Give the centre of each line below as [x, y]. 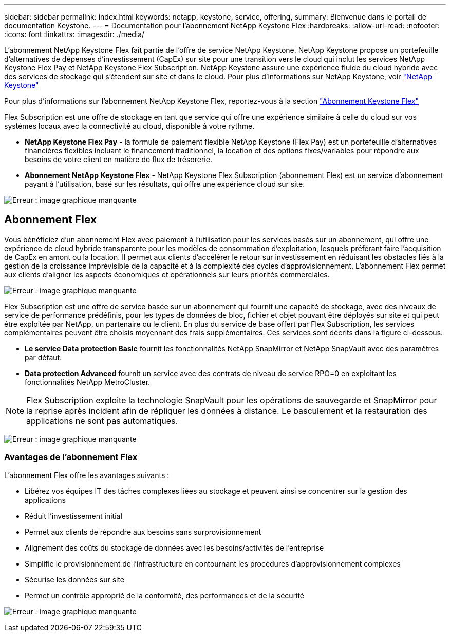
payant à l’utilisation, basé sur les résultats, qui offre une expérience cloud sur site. [165, 184]
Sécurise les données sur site [75, 579]
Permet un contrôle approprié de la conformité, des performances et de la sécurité [165, 595]
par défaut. [43, 357]
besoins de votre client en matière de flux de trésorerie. [118, 159]
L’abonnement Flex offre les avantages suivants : [87, 475]
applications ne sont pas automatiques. [102, 421]
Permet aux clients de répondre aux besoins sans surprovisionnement [143, 532]
